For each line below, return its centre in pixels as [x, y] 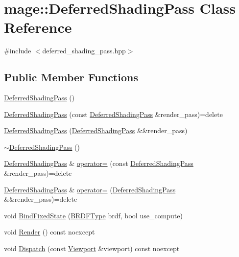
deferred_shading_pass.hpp [84, 51]
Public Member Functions [71, 77]
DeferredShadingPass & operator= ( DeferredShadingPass [90, 189]
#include [18, 51]
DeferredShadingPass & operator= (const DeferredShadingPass [99, 163]
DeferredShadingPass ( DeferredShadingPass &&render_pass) [96, 130]
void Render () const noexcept [49, 232]
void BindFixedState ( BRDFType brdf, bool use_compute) [93, 215]
